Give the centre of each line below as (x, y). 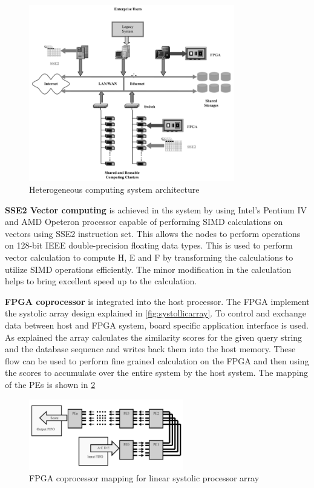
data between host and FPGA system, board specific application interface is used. (157, 325)
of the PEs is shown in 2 (50, 384)
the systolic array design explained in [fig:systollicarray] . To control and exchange (156, 313)
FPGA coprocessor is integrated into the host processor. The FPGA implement (157, 301)
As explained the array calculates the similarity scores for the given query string (154, 337)
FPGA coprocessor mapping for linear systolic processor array (144, 478)
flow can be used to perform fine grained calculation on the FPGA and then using (157, 360)
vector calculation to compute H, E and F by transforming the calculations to (149, 257)
